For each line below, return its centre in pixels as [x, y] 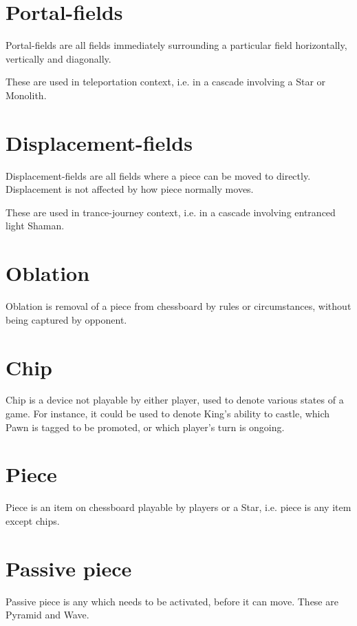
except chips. [33, 520]
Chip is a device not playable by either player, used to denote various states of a [175, 400]
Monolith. [26, 95]
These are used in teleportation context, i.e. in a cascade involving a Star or [166, 82]
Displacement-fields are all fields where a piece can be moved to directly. [158, 175]
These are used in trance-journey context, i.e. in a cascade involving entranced [171, 212]
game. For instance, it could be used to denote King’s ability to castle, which [168, 414]
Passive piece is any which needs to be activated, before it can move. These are [172, 601]
